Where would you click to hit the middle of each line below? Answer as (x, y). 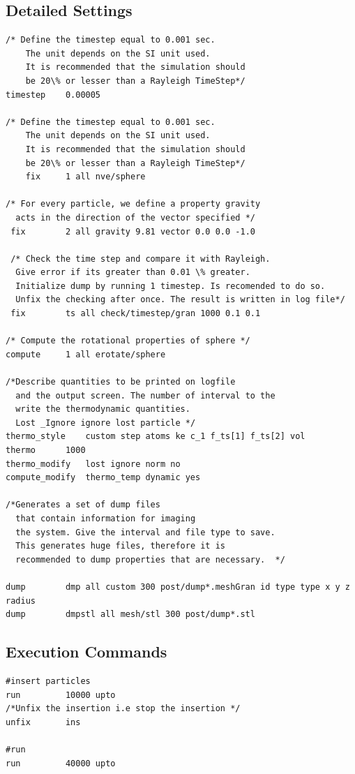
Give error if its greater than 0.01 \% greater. (133, 273)
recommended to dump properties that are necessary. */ (150, 559)
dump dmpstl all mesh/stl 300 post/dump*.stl (130, 615)
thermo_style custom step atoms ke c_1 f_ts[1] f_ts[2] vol (156, 437)
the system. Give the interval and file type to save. (145, 532)
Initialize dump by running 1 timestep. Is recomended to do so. (171, 286)
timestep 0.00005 (53, 95)
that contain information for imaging (106, 518)
